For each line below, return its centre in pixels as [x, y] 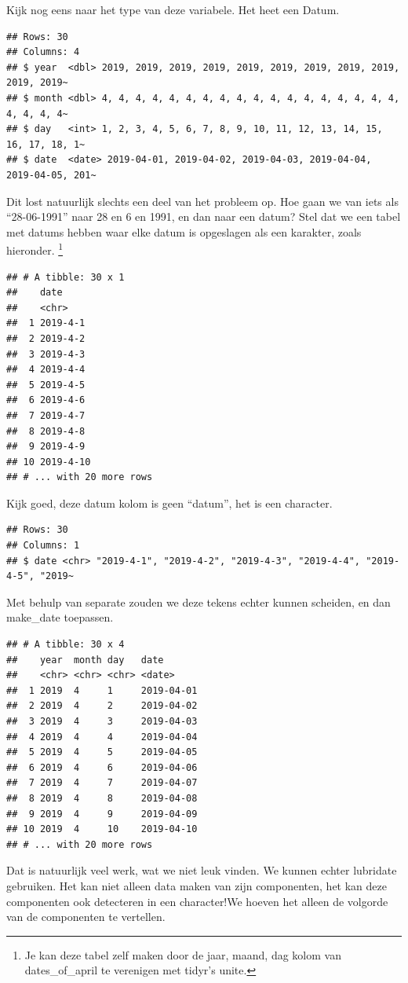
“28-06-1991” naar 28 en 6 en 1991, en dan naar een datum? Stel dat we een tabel [204, 216]
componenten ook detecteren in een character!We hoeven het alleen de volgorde [197, 901]
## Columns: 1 [43, 546]
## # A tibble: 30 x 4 [66, 645]
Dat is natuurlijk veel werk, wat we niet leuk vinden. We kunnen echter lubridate [202, 870]
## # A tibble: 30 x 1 [66, 277]
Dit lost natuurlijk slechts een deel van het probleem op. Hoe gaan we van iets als [202, 201]
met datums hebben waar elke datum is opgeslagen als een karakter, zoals [184, 231]
